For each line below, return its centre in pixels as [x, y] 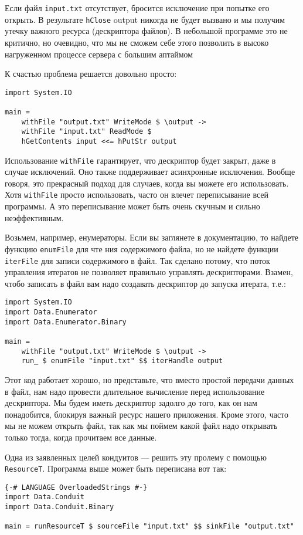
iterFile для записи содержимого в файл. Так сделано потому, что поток [137, 260]
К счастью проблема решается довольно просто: [91, 74]
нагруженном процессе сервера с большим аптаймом [99, 54]
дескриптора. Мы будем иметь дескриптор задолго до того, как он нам [131, 403]
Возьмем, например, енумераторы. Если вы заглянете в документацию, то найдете [152, 237]
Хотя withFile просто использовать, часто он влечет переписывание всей [137, 194]
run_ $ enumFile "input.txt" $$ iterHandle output [122, 361]
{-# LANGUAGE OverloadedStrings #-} [76, 487]
